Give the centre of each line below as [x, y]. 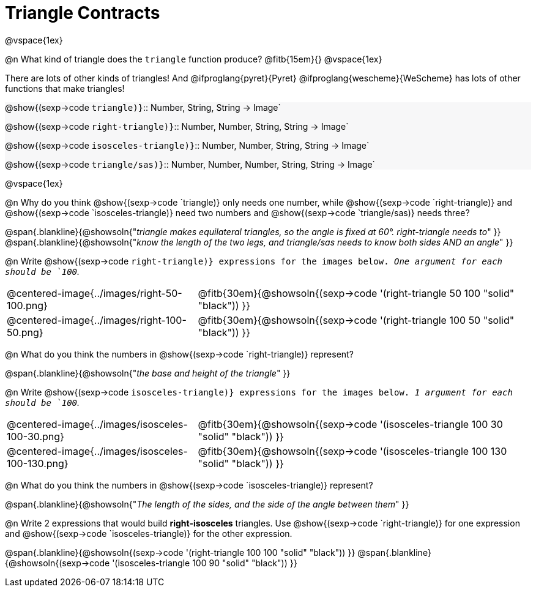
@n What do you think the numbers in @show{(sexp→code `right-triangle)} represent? [179, 354]
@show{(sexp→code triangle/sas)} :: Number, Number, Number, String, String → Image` [190, 164]
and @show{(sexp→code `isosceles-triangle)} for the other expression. [149, 533]
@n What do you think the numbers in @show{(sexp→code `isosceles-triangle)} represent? [189, 485]
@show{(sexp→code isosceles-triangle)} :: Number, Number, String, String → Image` [187, 145]
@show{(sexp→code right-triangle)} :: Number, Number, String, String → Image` [177, 126]
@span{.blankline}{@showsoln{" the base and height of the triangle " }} [148, 373]
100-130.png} [38, 463]
